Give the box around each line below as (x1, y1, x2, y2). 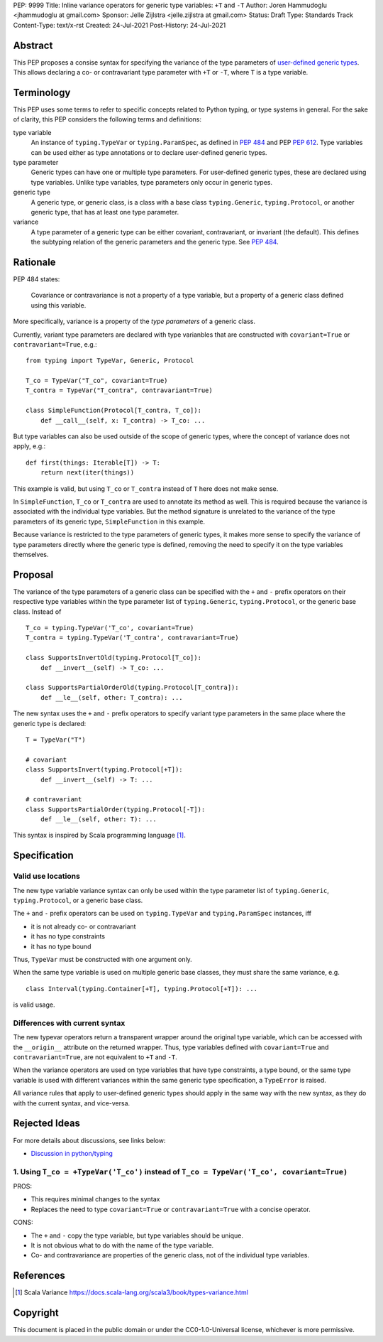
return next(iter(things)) (40, 469, 135, 477)
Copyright (13, 1307, 60, 1319)
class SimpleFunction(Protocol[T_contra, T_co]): (26, 406, 202, 415)
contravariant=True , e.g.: (13, 340, 97, 348)
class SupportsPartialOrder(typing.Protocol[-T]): (26, 805, 206, 813)
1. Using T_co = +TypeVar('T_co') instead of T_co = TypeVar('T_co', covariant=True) (13, 1167, 348, 1176)
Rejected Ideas (13, 1118, 81, 1130)
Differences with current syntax (13, 1018, 126, 1028)
